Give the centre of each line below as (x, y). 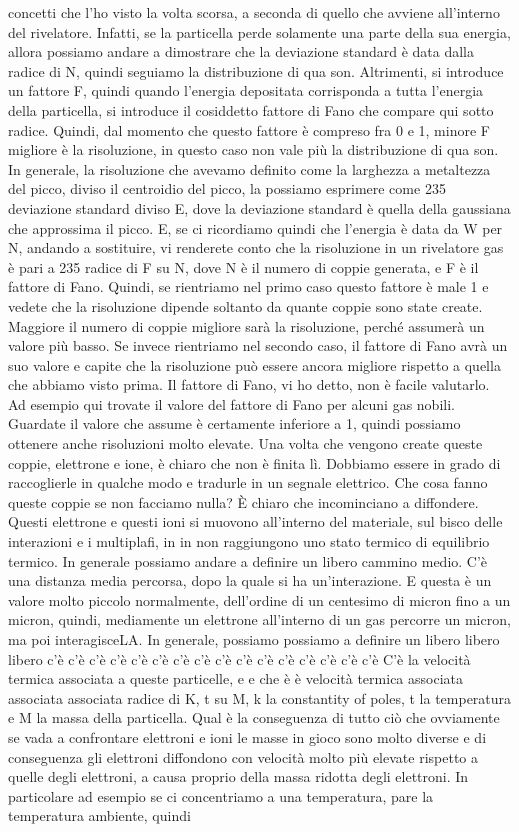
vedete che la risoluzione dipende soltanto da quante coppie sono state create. (245, 305)
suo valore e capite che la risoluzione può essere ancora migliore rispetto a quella (254, 364)
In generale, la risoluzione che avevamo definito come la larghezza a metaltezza (249, 168)
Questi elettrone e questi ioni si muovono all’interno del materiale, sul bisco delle (255, 521)
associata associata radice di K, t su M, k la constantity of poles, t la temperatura (260, 697)
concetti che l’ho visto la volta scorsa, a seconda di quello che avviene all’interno (254, 12)
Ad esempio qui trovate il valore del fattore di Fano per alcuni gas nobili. (231, 403)
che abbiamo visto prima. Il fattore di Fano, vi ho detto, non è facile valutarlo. (249, 384)
